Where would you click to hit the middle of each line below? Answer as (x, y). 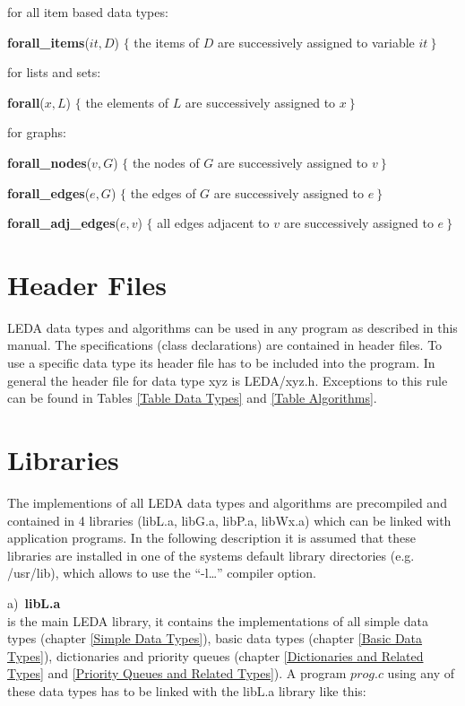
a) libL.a (34, 602)
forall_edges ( (49, 192)
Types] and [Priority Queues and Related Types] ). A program (177, 673)
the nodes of (166, 162)
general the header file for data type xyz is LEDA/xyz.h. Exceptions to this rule (228, 380)
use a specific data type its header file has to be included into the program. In (221, 363)
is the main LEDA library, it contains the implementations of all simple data (218, 620)
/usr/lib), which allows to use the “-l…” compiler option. (162, 573)
